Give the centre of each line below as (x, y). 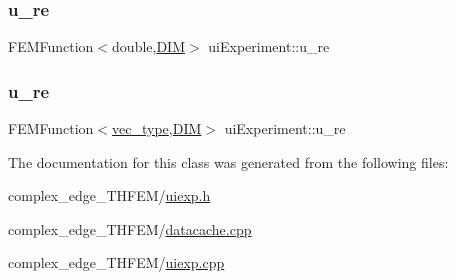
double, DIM (149, 46)
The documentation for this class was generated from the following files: (228, 161)
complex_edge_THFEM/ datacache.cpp (130, 228)
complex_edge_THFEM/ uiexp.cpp (116, 262)
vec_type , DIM (157, 128)
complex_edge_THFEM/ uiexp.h (109, 195)
